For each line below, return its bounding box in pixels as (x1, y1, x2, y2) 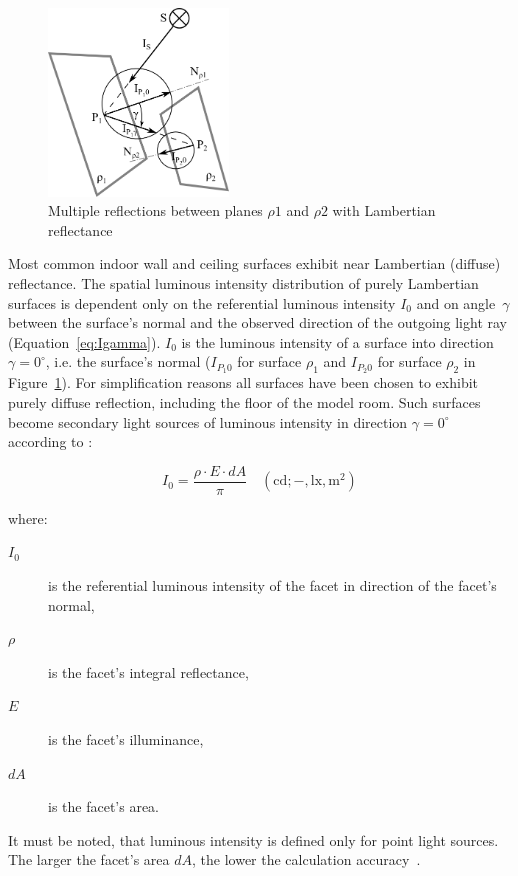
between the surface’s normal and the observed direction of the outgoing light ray (8, 312, 507, 333)
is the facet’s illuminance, (48, 728, 204, 749)
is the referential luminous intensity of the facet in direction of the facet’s (48, 574, 497, 595)
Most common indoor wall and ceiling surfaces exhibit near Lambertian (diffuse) (8, 253, 501, 274)
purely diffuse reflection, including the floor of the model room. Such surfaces (8, 391, 481, 412)
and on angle (416, 292, 496, 313)
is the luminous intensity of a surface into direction (181, 331, 494, 352)
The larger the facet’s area (8, 849, 170, 870)
